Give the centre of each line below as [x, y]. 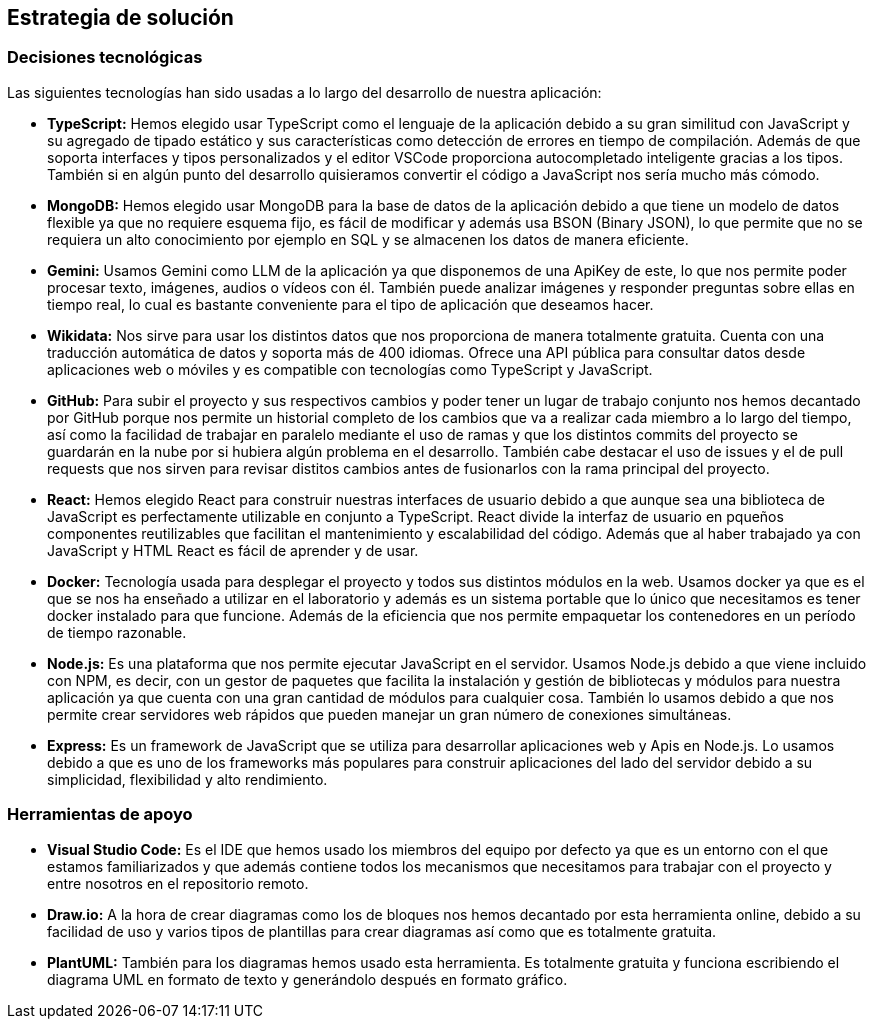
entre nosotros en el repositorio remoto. [178, 883]
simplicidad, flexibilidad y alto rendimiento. [187, 779]
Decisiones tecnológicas [105, 57]
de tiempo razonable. [117, 632]
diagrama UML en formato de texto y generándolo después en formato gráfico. [307, 979]
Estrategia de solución [120, 17]
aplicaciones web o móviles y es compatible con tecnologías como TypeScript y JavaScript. [350, 369]
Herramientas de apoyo [100, 814]
